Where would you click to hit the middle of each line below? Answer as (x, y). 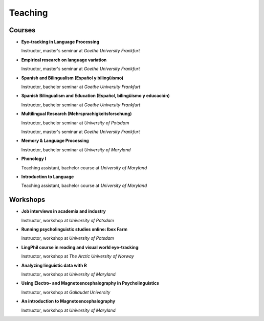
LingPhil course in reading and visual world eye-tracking (80, 247)
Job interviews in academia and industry (64, 211)
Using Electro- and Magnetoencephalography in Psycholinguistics (90, 283)
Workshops (27, 200)
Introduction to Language (48, 177)
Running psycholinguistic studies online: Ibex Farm (75, 229)
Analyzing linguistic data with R (54, 265)
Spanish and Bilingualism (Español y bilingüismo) (72, 78)
